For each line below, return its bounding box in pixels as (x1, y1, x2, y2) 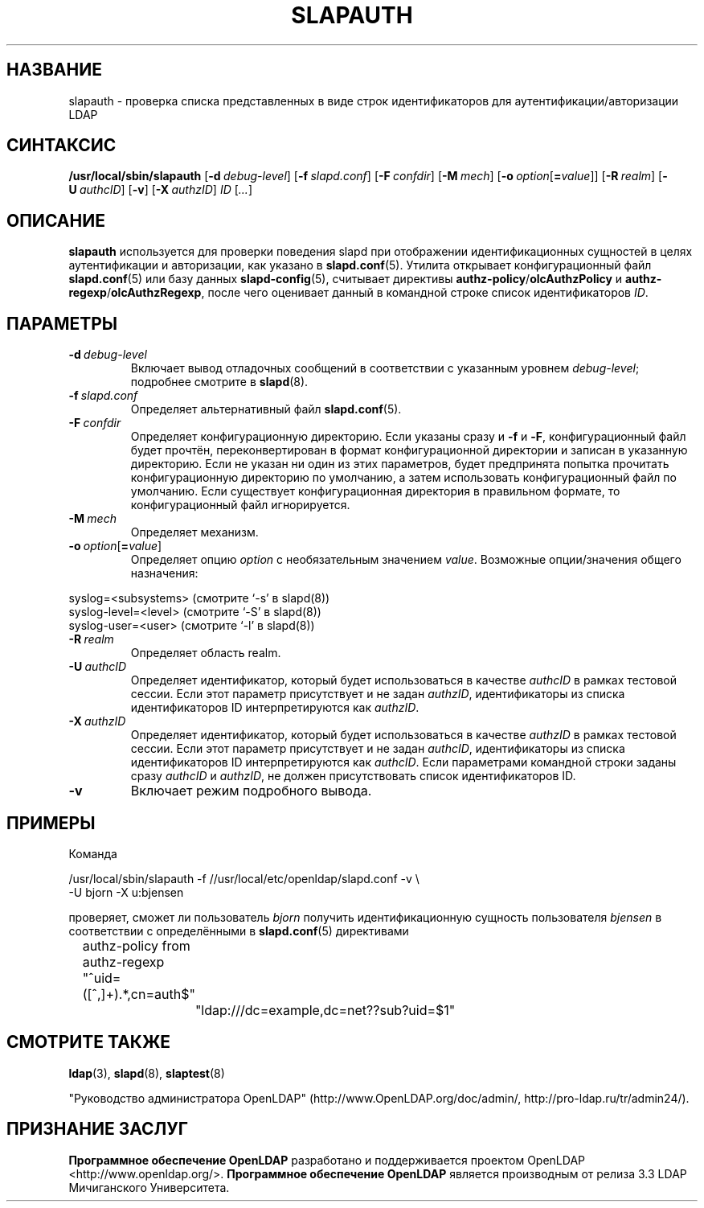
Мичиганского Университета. (68, 1180, 230, 1194)
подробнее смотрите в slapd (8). (130, 375, 309, 389)
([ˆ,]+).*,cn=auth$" (82, 985, 195, 1002)
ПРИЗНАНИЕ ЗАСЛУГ (6, 1119, 189, 1140)
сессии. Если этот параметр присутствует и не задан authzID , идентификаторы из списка (130, 687, 625, 701)
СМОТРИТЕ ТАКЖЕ (6, 1032, 171, 1053)
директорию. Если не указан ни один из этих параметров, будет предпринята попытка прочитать (130, 457, 669, 471)
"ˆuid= (82, 969, 121, 986)
